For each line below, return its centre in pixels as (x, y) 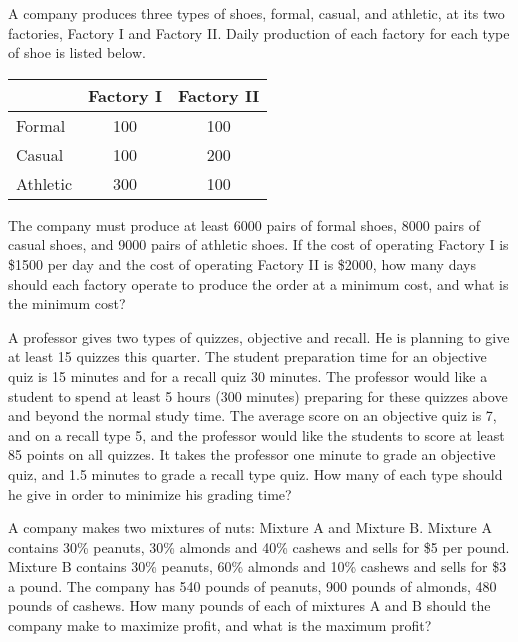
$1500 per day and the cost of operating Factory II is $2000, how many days (242, 263)
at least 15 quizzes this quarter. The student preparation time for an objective (247, 356)
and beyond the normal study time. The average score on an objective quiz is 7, (252, 415)
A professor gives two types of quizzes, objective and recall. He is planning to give (259, 336)
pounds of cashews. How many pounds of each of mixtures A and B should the (249, 605)
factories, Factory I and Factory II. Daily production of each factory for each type (259, 32)
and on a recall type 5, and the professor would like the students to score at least (256, 434)
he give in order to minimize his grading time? (150, 493)
